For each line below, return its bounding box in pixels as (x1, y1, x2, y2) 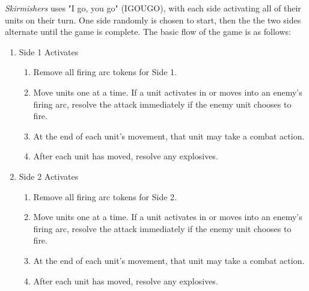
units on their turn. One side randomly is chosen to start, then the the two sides (5, 13, 301, 26)
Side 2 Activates (19, 170, 79, 182)
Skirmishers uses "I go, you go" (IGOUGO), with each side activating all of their (5, 2, 301, 14)
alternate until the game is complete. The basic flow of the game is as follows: (5, 25, 291, 38)
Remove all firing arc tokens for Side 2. (33, 190, 177, 203)
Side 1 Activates (19, 45, 79, 58)
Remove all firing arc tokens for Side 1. (33, 66, 177, 78)
